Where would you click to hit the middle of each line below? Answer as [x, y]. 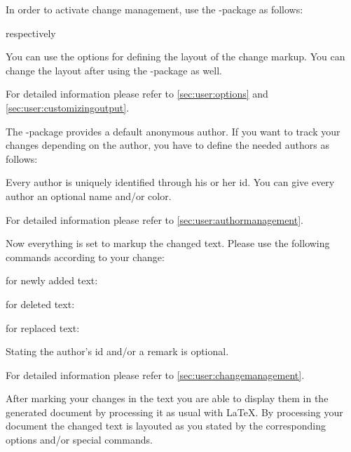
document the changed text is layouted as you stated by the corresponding [166, 426]
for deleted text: [40, 304]
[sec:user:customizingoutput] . [68, 107]
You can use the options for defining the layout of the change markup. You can [175, 56]
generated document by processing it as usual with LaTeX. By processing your [174, 412]
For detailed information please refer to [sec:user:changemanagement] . [155, 374]
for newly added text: [52, 280]
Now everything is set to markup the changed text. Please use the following [168, 243]
